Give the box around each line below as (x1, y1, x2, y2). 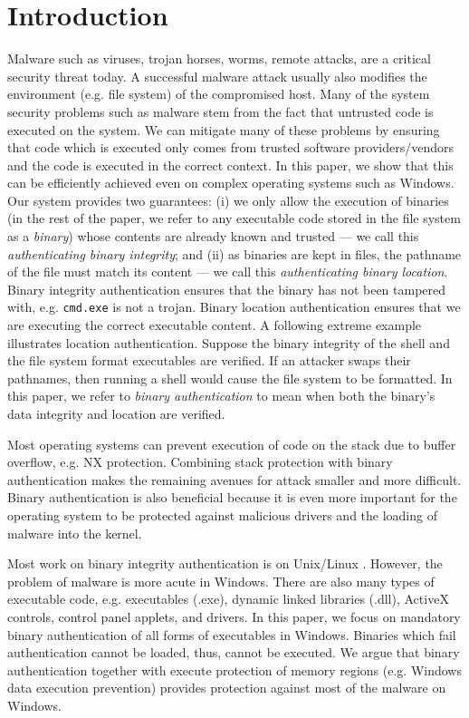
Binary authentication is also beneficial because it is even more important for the (7, 488, 457, 507)
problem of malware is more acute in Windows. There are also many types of (7, 571, 435, 590)
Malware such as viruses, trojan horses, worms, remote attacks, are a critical (7, 49, 431, 68)
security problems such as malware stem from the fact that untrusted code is (7, 102, 434, 121)
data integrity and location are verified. (7, 404, 225, 423)
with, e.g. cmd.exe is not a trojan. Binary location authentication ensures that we (7, 297, 461, 316)
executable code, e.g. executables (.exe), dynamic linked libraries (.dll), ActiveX (7, 589, 449, 608)
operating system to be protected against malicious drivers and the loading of (7, 506, 437, 525)
